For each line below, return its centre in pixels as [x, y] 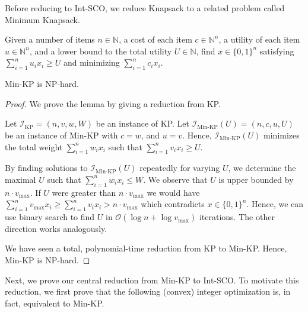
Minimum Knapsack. [42, 19]
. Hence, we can [275, 204]
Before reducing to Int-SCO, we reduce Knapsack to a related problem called [145, 8]
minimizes [282, 135]
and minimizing [91, 62]
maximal [20, 179]
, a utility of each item [259, 39]
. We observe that [175, 179]
